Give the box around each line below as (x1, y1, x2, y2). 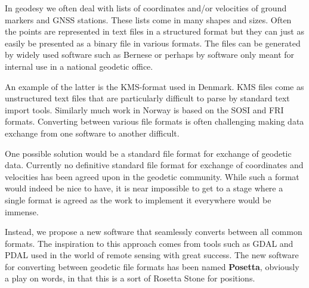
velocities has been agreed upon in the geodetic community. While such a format (5, 170, 299, 182)
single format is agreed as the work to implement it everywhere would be (5, 193, 271, 206)
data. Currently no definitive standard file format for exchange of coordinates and (5, 159, 304, 171)
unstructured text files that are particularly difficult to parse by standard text (5, 92, 290, 104)
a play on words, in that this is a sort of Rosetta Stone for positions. (5, 272, 255, 284)
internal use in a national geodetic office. (5, 60, 153, 72)
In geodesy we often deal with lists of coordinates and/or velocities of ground (5, 2, 287, 14)
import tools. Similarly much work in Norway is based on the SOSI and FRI (5, 103, 284, 116)
